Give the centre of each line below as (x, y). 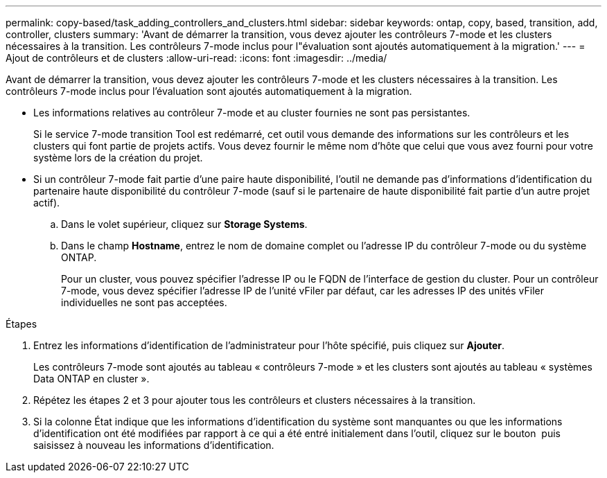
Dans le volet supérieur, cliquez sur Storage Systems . (184, 224)
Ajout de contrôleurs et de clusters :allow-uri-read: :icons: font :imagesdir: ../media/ (196, 58)
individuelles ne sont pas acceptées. (144, 302)
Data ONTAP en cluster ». (91, 379)
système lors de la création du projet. (118, 158)
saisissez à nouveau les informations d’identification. (154, 445)
